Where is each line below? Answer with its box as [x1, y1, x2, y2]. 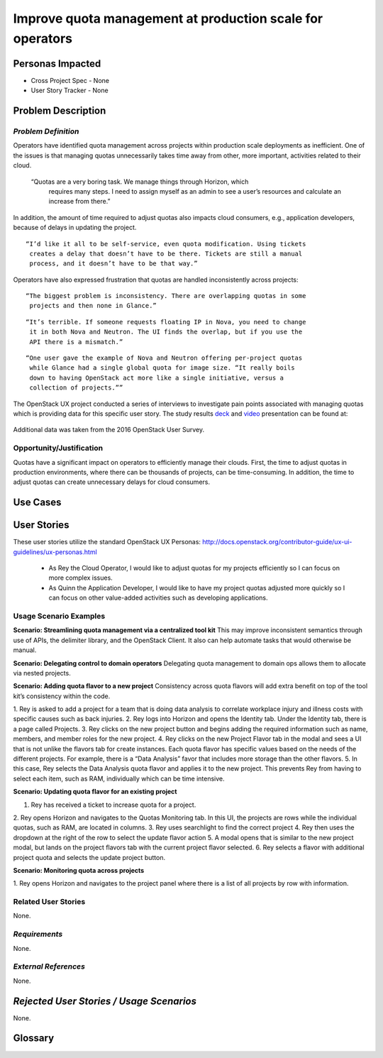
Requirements [13, 930, 63, 939]
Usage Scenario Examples [13, 611, 106, 621]
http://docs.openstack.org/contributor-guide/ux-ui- [202, 538, 353, 546]
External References [13, 961, 85, 971]
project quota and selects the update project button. [13, 853, 166, 861]
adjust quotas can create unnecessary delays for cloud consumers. [13, 478, 211, 486]
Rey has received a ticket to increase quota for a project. [30, 800, 196, 809]
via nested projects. [13, 668, 71, 677]
